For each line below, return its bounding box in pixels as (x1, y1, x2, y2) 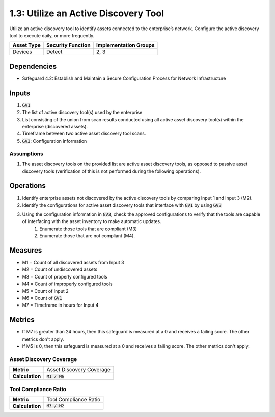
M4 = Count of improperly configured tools (22, 281, 113, 287)
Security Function (46, 42, 91, 49)
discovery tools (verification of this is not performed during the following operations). (22, 168, 201, 174)
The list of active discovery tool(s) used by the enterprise (22, 109, 143, 116)
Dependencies (9, 62, 57, 71)
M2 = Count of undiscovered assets (22, 266, 98, 272)
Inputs (9, 89, 31, 97)
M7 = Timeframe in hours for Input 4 (22, 302, 99, 308)
